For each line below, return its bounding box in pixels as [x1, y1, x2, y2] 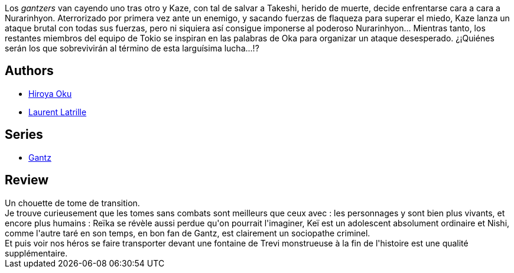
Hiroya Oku [28, 88, 72, 99]
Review [5, 173, 49, 188]
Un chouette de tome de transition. [5, 197, 140, 208]
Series [5, 127, 43, 142]
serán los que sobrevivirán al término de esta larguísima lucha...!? [5, 43, 259, 53]
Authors [5, 63, 54, 79]
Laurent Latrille [28, 106, 87, 117]
